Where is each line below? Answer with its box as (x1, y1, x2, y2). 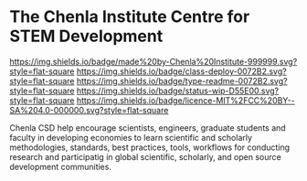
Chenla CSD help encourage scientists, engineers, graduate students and (9, 122, 286, 133)
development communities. (9, 161, 112, 172)
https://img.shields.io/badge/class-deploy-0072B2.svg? (76, 66, 287, 77)
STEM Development (9, 26, 164, 47)
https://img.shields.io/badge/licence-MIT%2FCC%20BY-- (76, 94, 295, 106)
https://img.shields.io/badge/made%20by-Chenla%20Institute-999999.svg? (9, 56, 298, 67)
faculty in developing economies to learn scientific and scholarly (9, 132, 253, 143)
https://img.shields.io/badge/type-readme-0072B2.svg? (76, 75, 288, 86)
